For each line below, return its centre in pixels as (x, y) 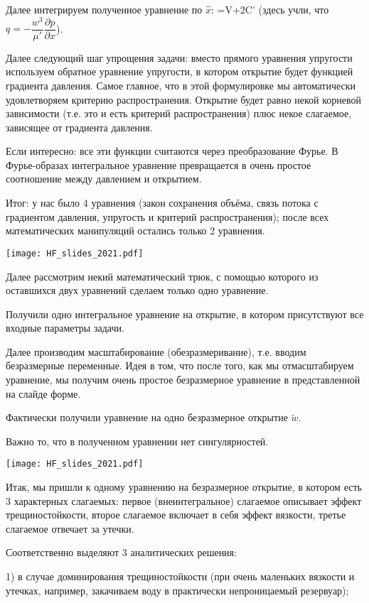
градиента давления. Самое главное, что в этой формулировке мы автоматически (181, 85)
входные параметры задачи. (65, 328)
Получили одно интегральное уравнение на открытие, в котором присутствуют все (185, 314)
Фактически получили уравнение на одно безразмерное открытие (147, 417)
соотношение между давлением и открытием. (104, 179)
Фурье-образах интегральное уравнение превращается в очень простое (159, 164)
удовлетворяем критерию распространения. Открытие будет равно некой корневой (184, 99)
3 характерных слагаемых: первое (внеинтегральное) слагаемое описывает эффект (184, 500)
